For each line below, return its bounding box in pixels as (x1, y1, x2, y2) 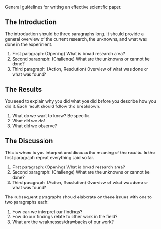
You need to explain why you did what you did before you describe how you (5, 98, 156, 104)
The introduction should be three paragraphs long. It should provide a (5, 31, 144, 37)
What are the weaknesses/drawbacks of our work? (12, 219, 114, 225)
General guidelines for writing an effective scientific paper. (5, 4, 122, 10)
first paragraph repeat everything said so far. (5, 155, 94, 161)
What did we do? (12, 118, 46, 123)
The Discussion (5, 137, 53, 145)
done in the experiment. (5, 41, 53, 47)
